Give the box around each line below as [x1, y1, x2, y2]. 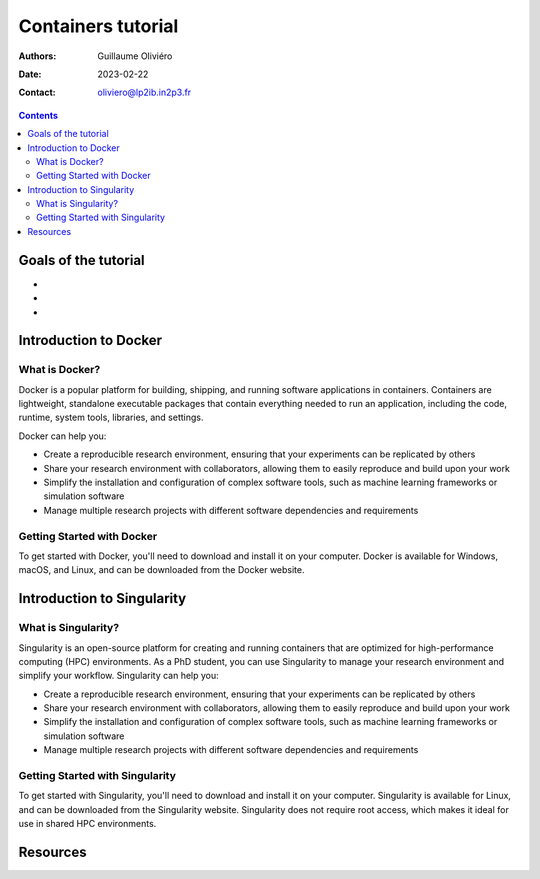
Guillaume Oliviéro [97, 50, 173, 62]
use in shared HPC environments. [18, 818, 157, 830]
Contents [18, 109, 59, 121]
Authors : [18, 50, 57, 62]
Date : [18, 68, 42, 80]
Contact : [18, 86, 57, 99]
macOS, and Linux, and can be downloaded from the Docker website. [18, 564, 305, 576]
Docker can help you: [18, 430, 107, 442]
